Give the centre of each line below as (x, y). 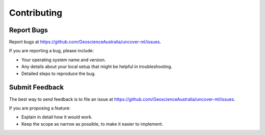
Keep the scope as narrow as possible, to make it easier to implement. (92, 124)
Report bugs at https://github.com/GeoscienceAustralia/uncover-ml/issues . (85, 42)
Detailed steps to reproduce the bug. (58, 73)
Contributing (36, 13)
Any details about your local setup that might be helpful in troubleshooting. (97, 67)
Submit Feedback (36, 87)
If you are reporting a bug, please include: (52, 51)
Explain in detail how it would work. (57, 117)
